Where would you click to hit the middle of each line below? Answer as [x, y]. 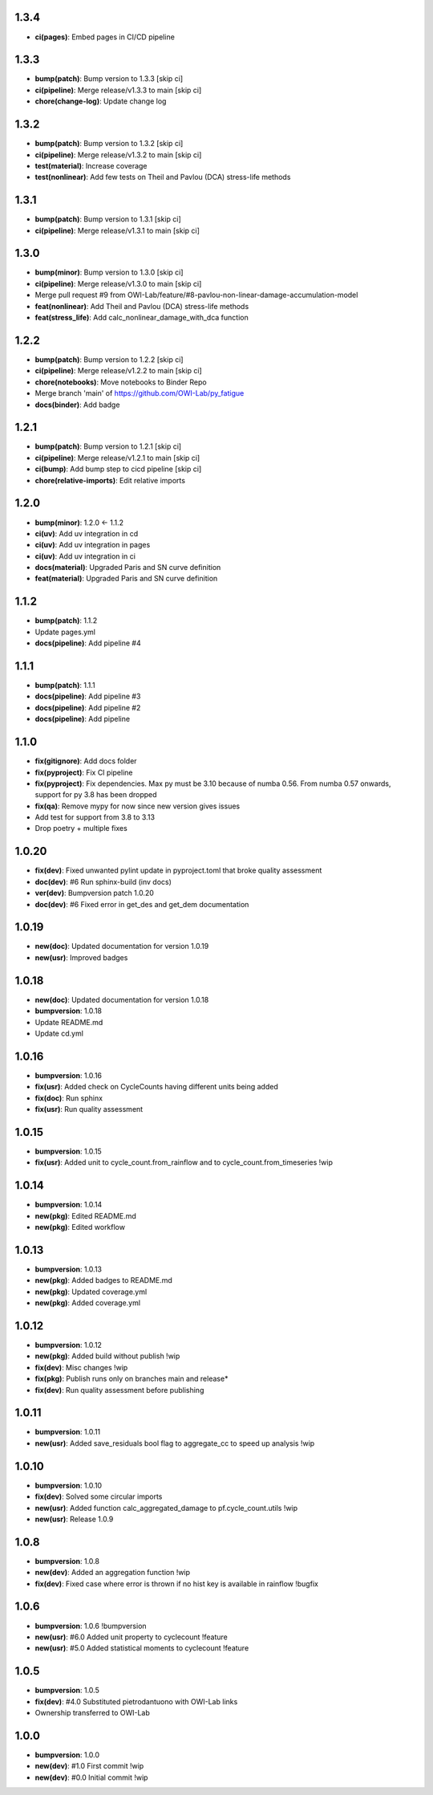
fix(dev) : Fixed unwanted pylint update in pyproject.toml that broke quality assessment [178, 870]
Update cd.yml [59, 1033]
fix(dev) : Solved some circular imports [99, 1496]
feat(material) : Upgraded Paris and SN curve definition [126, 579]
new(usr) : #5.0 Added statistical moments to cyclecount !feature [142, 1648]
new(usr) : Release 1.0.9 [74, 1519]
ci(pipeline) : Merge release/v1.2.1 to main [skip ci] [117, 458]
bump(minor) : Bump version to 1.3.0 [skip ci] [109, 272]
